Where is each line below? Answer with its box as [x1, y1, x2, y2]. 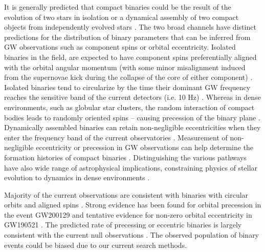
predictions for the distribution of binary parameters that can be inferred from [4, 31, 251, 42]
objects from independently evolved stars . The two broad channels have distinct [4, 22, 256, 32]
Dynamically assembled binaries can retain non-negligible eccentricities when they [4, 122, 261, 133]
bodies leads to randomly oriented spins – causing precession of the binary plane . [4, 112, 260, 122]
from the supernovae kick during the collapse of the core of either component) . [4, 72, 253, 82]
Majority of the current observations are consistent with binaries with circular [4, 189, 249, 200]
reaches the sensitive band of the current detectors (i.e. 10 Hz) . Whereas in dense [4, 92, 261, 102]
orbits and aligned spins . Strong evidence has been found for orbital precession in [4, 199, 261, 210]
